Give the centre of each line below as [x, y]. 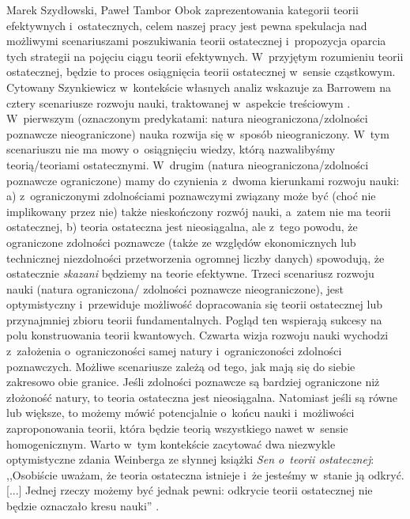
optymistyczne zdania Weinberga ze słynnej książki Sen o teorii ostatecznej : [190, 459]
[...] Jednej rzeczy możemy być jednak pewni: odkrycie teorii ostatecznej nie [190, 490]
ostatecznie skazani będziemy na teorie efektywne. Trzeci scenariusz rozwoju [190, 273]
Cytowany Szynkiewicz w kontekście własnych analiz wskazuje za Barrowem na [199, 87]
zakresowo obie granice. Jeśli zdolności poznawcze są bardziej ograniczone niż [193, 382]
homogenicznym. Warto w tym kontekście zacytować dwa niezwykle [171, 443]
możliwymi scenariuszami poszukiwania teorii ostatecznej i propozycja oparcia [196, 41]
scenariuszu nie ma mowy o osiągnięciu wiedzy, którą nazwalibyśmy [171, 149]
